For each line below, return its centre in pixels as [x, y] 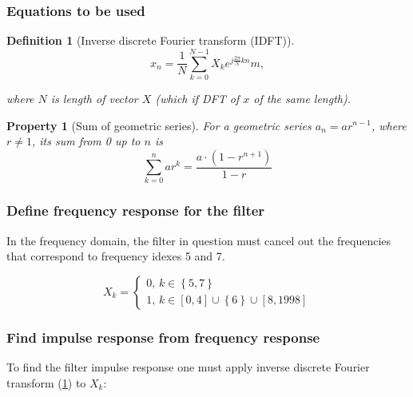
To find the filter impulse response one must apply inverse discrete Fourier [188, 367]
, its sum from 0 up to [86, 141]
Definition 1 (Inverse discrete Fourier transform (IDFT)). [151, 40]
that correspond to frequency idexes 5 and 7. [116, 256]
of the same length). [302, 98]
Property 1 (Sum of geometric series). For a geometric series [159, 125]
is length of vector [94, 98]
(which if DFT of [197, 98]
